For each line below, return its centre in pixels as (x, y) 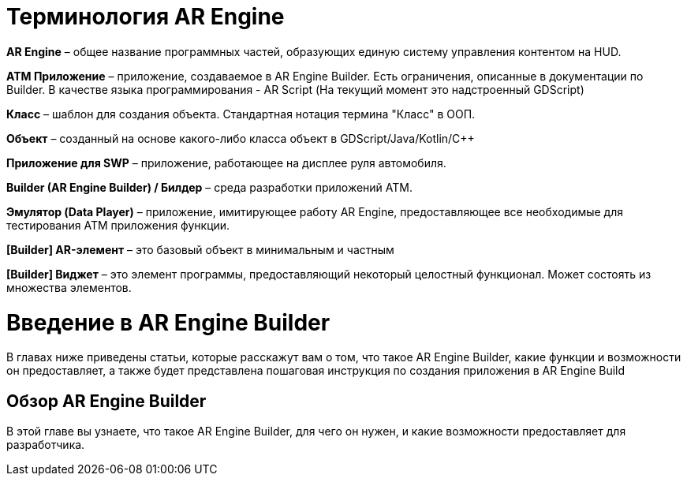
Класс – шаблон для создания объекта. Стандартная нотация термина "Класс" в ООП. (241, 114)
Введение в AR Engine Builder (168, 322)
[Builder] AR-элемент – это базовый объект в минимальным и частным (200, 249)
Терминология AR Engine (146, 17)
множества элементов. (69, 287)
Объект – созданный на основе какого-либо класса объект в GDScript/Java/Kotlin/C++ (241, 138)
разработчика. (46, 445)
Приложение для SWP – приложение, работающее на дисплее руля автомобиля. (226, 163)
